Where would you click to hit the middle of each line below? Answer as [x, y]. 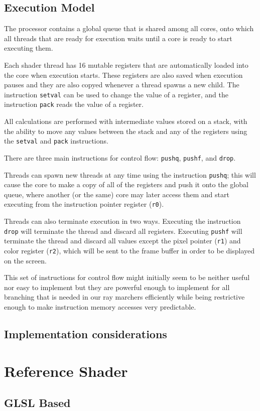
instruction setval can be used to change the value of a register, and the [116, 94]
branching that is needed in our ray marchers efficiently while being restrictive [124, 297]
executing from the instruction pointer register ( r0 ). [84, 204]
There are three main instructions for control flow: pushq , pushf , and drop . [120, 157]
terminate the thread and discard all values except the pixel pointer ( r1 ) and [122, 241]
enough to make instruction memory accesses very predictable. [100, 307]
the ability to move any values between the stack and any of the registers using [126, 131]
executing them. [29, 48]
